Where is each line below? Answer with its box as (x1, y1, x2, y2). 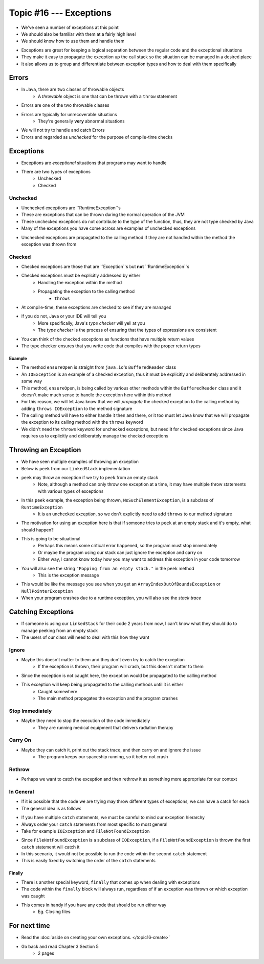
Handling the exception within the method (38, 279, 122, 285)
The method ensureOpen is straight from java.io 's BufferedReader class (21, 364, 176, 370)
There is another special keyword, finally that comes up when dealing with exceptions (21, 879, 200, 885)
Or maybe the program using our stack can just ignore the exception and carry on (38, 549, 202, 555)
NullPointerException (21, 588, 73, 594)
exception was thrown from (21, 241, 77, 247)
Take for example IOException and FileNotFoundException (21, 828, 150, 834)
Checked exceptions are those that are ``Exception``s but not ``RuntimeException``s (21, 264, 190, 269)
